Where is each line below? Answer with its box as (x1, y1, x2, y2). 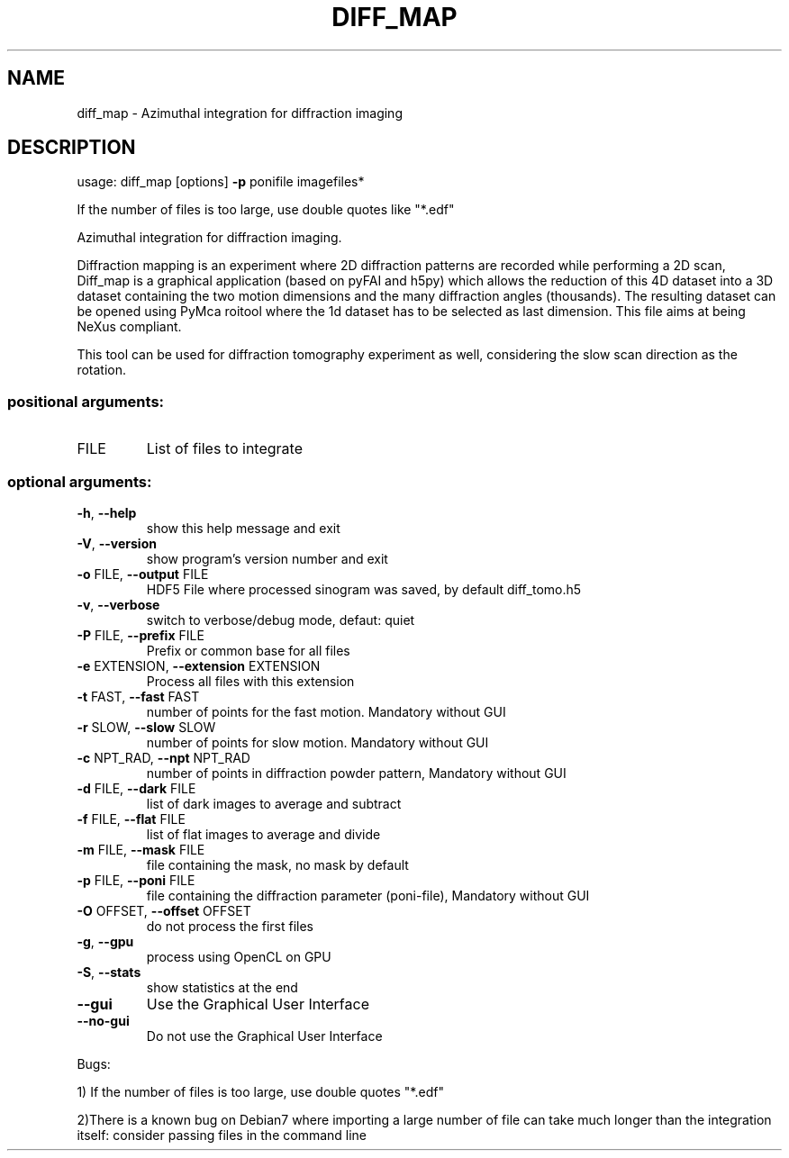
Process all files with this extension (146, 673, 355, 689)
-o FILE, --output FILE (77, 565, 209, 582)
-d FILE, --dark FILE (77, 780, 196, 796)
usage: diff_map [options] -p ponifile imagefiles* (77, 174, 365, 190)
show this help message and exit (146, 520, 340, 536)
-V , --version (77, 535, 157, 551)
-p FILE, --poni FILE (77, 872, 195, 888)
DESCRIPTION (7, 136, 136, 159)
